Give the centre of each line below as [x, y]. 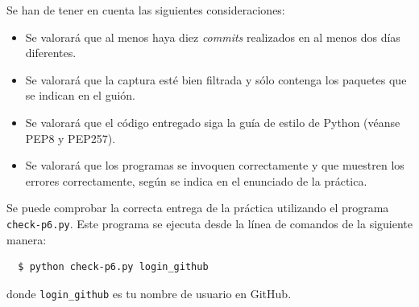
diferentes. [51, 53]
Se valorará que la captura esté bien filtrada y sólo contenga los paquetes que [216, 79]
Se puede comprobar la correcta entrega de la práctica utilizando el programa [198, 208]
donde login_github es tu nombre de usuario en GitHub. [149, 293]
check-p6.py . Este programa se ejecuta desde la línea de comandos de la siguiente [210, 223]
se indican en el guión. [80, 95]
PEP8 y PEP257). [71, 138]
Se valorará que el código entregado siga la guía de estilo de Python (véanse [213, 122]
